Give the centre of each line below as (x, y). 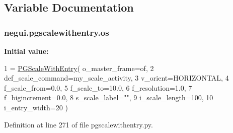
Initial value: (26, 51)
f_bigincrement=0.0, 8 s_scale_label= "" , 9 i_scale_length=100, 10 (109, 97)
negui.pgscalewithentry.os (57, 32)
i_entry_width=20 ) (36, 107)
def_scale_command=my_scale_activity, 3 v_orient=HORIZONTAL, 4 (116, 78)
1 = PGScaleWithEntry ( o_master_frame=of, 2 (79, 68)
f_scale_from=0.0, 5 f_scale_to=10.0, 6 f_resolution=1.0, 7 (98, 87)
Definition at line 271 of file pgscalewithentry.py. (79, 124)
